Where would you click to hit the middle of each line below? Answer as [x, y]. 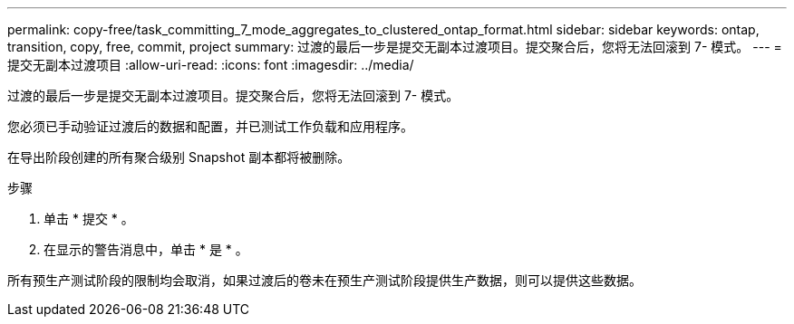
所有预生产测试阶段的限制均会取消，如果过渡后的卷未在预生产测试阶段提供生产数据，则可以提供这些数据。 [324, 280]
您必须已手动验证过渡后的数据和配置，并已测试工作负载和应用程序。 [210, 126]
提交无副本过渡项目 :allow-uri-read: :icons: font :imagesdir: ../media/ [211, 65]
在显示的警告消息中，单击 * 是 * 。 [146, 249]
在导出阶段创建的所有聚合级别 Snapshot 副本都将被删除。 [179, 157]
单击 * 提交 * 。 [89, 219]
